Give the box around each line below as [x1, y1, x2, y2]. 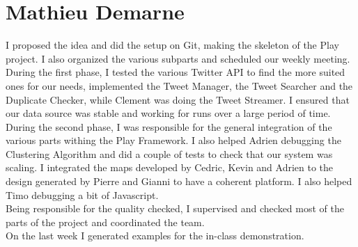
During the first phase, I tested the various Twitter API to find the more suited [6, 65, 345, 79]
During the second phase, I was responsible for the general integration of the [6, 119, 332, 134]
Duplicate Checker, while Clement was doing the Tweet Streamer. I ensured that [6, 92, 350, 106]
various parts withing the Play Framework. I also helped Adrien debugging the [6, 133, 341, 148]
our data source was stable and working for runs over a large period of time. [6, 106, 331, 120]
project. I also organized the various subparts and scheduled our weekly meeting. [6, 51, 350, 65]
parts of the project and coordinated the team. [6, 214, 205, 229]
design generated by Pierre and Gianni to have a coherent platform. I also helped [6, 174, 352, 189]
